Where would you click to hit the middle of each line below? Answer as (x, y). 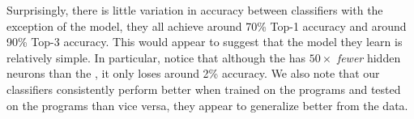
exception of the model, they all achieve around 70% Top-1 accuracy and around (207, 25)
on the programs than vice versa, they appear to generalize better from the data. (207, 105)
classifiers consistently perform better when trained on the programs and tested (204, 89)
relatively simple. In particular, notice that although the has (156, 57)
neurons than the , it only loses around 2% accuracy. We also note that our (193, 73)
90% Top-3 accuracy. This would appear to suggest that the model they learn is (205, 42)
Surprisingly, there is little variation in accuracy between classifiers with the (195, 10)
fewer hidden (369, 57)
